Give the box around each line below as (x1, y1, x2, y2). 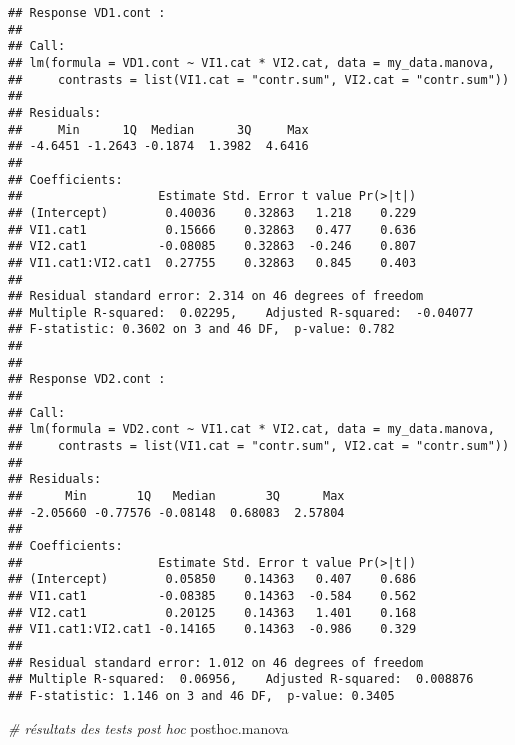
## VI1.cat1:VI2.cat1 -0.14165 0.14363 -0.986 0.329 (8, 622, 417, 637)
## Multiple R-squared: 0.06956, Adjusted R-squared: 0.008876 (8, 672, 474, 687)
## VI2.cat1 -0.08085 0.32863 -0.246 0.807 (8, 239, 417, 254)
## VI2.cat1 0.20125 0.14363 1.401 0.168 (8, 605, 417, 620)
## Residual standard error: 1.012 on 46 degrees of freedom (8, 655, 424, 670)
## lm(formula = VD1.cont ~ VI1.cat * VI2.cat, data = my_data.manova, (8, 55, 495, 70)
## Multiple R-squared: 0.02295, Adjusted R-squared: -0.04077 (8, 305, 474, 320)
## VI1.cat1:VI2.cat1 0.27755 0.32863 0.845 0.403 (8, 255, 417, 270)
